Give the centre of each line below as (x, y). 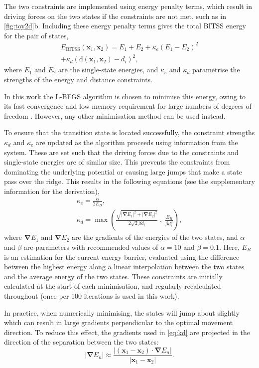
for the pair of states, (36, 35)
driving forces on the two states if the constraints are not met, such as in (115, 16)
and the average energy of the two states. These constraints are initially (113, 276)
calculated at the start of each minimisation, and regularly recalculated (113, 286)
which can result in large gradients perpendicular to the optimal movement (119, 322)
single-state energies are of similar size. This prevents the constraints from (117, 162)
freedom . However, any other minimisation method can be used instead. (115, 115)
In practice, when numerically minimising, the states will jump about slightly (122, 312)
